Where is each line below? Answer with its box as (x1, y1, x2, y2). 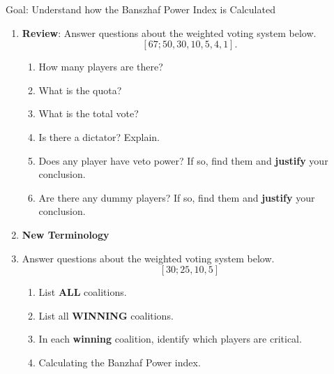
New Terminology (22, 227, 109, 241)
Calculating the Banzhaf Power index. (38, 354, 201, 369)
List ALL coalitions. (38, 285, 127, 299)
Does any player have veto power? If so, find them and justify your (38, 153, 328, 167)
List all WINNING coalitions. (38, 308, 174, 322)
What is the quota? (38, 82, 122, 97)
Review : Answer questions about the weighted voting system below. (22, 25, 317, 40)
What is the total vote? (38, 106, 139, 121)
